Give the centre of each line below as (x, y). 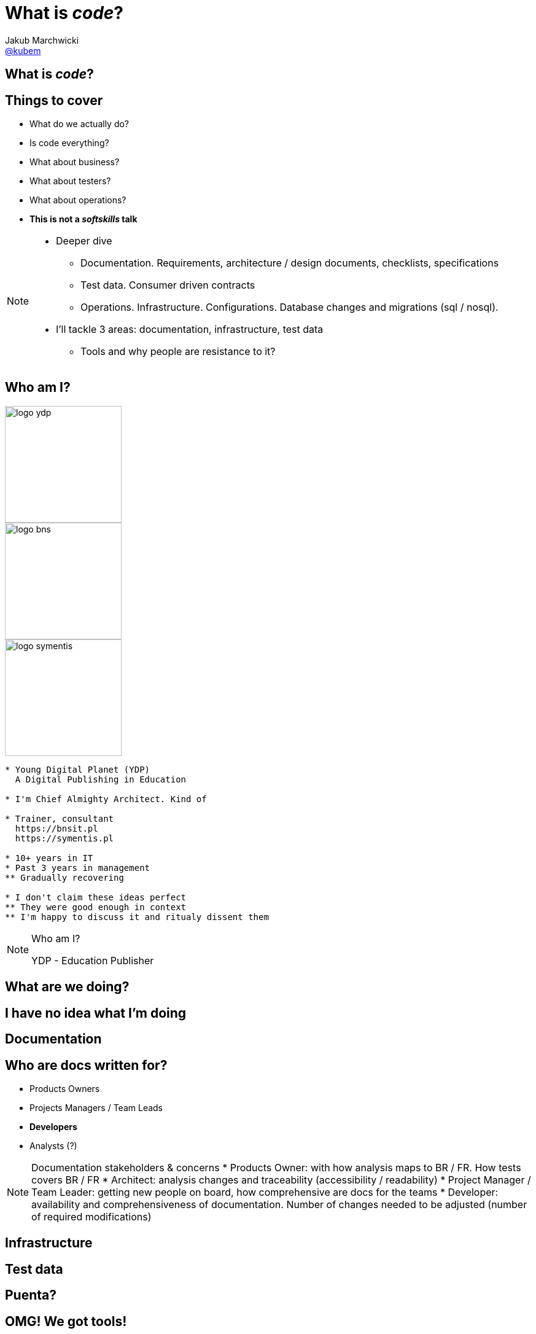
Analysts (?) (53, 1145)
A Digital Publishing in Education (101, 779)
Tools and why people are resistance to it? (178, 352)
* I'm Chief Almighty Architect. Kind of (106, 799)
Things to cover (54, 100)
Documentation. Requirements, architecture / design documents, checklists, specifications (290, 263)
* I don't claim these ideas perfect (96, 897)
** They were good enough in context (96, 907)
